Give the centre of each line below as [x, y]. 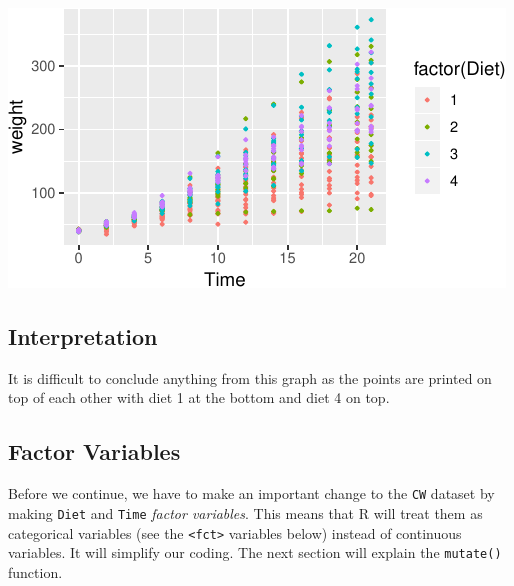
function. [35, 571]
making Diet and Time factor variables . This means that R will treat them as [245, 512]
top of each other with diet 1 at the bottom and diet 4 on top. [199, 397]
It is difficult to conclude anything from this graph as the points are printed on [250, 377]
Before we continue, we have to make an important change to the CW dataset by [251, 493]
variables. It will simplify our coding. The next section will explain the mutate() [255, 552]
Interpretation [83, 335]
